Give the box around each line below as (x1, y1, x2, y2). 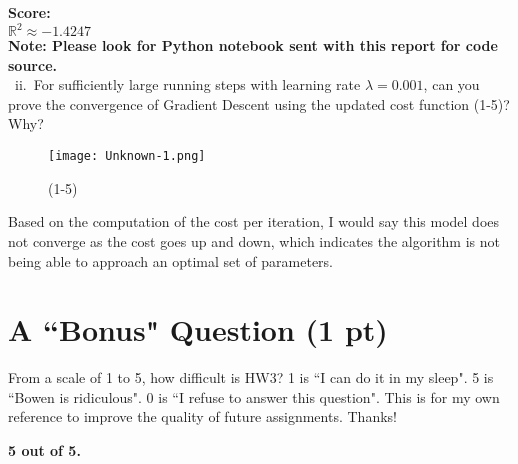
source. (8, 54, 57, 75)
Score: (8, 2, 51, 22)
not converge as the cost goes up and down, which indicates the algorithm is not (8, 230, 500, 251)
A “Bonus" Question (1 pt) (8, 309, 388, 350)
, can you (423, 74, 480, 95)
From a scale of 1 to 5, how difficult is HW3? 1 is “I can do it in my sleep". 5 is (8, 367, 494, 388)
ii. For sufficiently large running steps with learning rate (14, 74, 361, 95)
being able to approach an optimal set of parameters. (8, 250, 333, 271)
